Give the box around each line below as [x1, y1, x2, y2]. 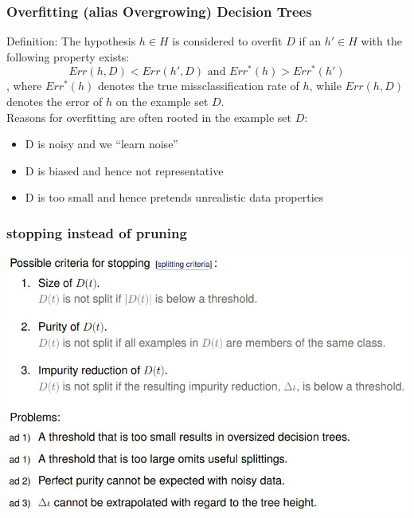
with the [361, 33, 402, 49]
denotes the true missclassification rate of [97, 77, 299, 94]
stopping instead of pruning [6, 222, 187, 242]
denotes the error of [6, 93, 103, 110]
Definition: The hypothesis [6, 33, 136, 49]
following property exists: [6, 48, 130, 65]
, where [6, 77, 42, 94]
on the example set [115, 93, 209, 110]
